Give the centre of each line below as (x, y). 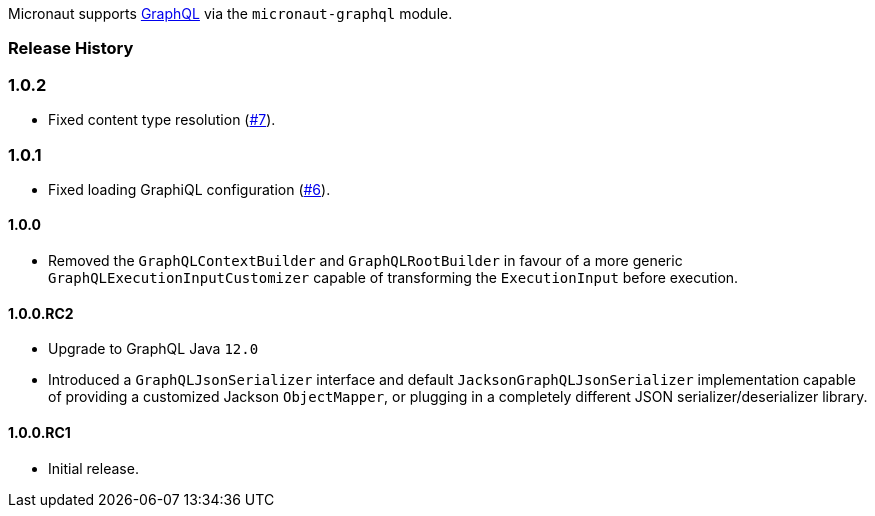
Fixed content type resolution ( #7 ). (162, 120)
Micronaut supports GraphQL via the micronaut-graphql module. (230, 13)
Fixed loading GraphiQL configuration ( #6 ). (189, 189)
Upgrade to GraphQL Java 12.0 (153, 349)
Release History (71, 48)
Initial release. (93, 468)
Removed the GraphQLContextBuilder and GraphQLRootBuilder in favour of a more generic (365, 261)
